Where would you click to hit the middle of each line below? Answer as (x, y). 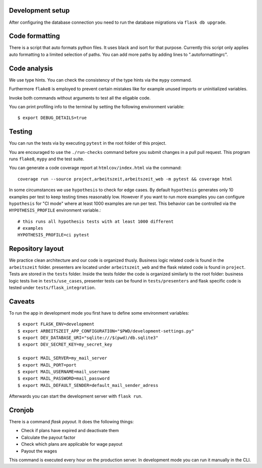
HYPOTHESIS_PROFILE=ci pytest (54, 235)
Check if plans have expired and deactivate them (70, 431)
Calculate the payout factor (48, 437)
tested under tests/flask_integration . (52, 287)
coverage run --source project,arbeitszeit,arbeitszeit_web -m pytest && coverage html (125, 179)
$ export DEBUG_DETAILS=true (52, 118)
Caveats (22, 301)
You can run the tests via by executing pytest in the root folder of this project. (88, 143)
